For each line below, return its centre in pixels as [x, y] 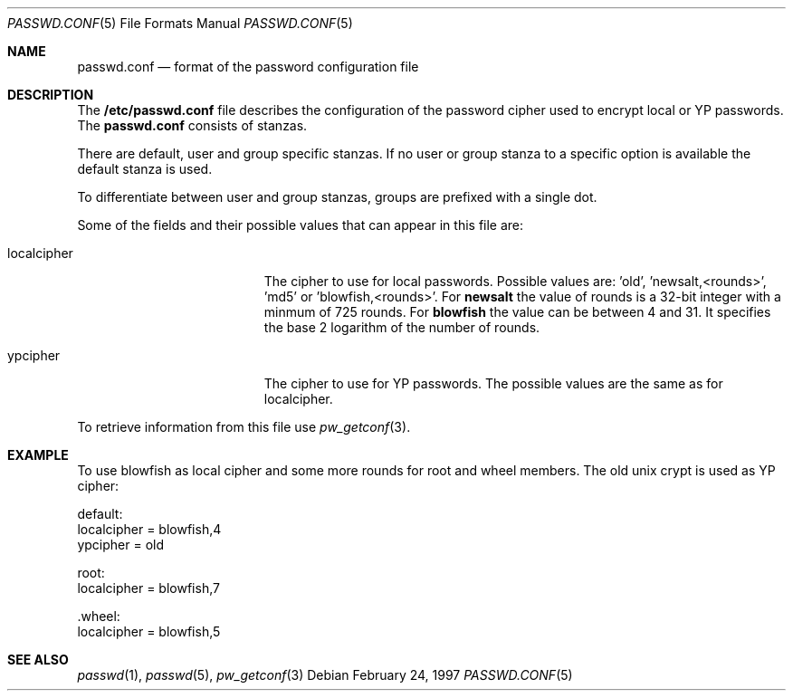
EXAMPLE [38, 455]
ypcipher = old [120, 545]
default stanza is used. [145, 169]
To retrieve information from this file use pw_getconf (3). [244, 427]
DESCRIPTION [51, 95]
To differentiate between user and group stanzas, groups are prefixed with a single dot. [337, 197]
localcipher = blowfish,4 [149, 529]
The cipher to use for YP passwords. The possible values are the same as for [493, 383]
